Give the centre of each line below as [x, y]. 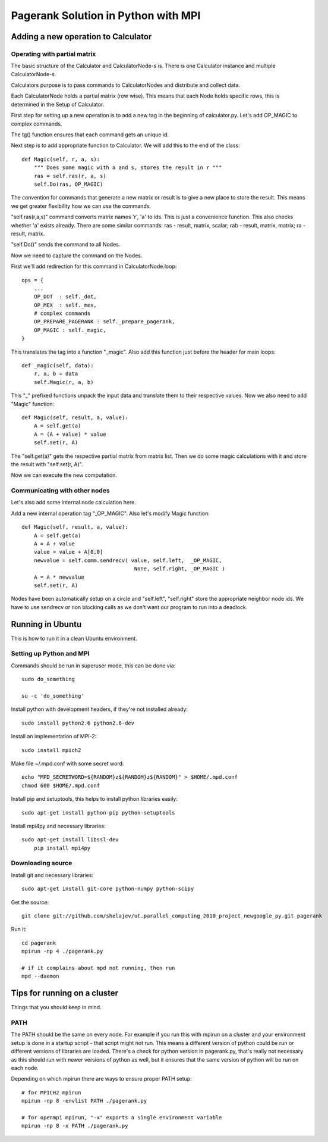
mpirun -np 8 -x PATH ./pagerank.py [75, 1126]
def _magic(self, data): [58, 366]
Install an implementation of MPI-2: [54, 737]
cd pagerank [39, 943]
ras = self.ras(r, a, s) [70, 176]
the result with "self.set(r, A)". [47, 464]
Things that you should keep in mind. [56, 1007]
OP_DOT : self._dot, [65, 297]
